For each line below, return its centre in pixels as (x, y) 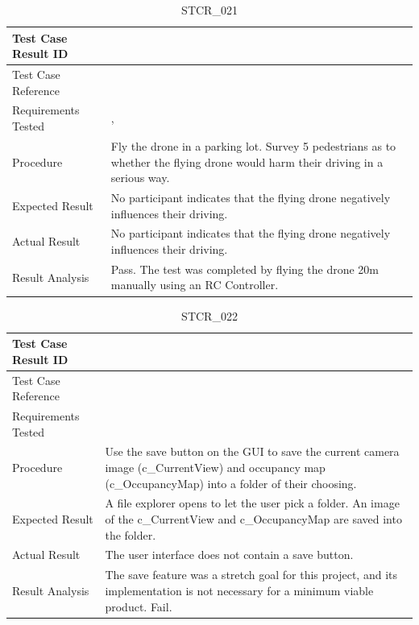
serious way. (140, 178)
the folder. (131, 534)
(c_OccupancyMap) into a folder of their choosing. (231, 483)
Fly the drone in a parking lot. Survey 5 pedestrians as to (253, 145)
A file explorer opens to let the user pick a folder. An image (252, 503)
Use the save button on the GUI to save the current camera (252, 451)
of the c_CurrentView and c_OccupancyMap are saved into (253, 519)
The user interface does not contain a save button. (229, 555)
